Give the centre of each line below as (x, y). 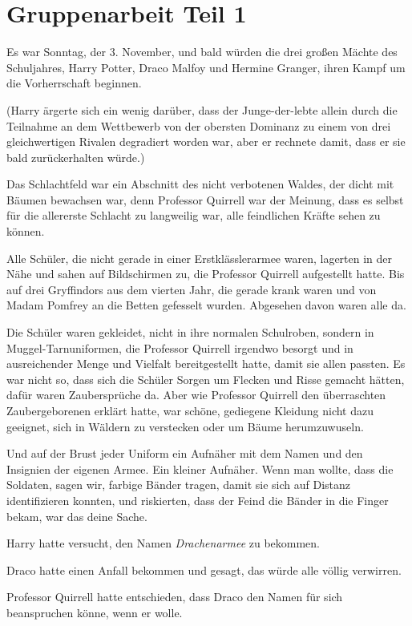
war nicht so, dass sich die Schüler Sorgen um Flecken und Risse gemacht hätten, (206, 379)
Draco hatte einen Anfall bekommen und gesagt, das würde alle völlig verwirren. (204, 569)
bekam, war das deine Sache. (77, 516)
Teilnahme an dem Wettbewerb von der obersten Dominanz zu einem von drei (199, 125)
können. (26, 231)
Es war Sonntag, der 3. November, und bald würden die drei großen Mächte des (202, 52)
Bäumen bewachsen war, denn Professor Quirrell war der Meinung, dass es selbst (205, 199)
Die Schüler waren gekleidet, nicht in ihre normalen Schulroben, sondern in (190, 332)
